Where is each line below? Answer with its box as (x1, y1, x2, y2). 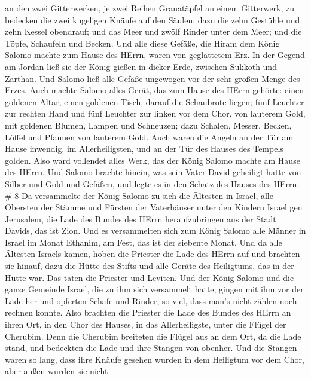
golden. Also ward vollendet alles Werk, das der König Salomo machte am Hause (5, 154, 300, 166)
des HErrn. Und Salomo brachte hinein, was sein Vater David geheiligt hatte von (5, 166, 301, 178)
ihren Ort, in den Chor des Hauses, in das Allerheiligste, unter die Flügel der (5, 318, 286, 331)
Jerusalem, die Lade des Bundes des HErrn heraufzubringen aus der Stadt (5, 212, 276, 225)
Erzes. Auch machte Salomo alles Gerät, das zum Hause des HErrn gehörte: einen (5, 84, 304, 96)
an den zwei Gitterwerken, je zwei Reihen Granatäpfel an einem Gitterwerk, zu (5, 2, 295, 14)
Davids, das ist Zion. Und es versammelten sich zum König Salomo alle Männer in (5, 224, 306, 237)
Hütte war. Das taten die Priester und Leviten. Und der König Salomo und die (5, 271, 294, 283)
